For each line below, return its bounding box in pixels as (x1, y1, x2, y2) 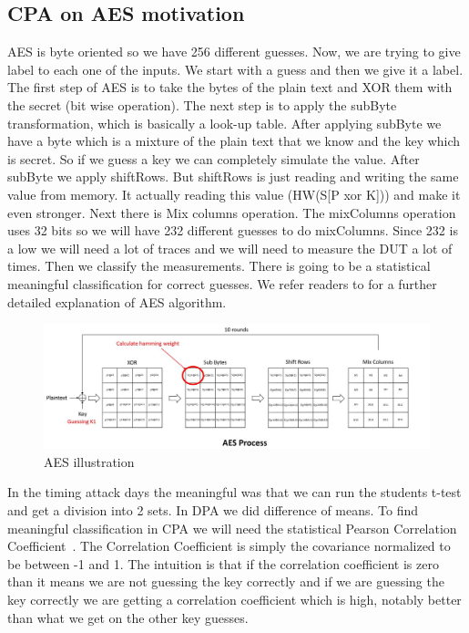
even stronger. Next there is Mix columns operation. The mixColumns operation (7, 202, 456, 222)
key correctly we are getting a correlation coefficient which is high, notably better (7, 589, 462, 608)
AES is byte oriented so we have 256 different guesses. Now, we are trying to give (7, 42, 461, 61)
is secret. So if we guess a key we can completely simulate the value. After (7, 149, 420, 168)
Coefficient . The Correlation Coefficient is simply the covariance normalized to (7, 536, 451, 555)
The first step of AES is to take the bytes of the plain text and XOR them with (7, 78, 453, 97)
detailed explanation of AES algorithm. (7, 292, 227, 311)
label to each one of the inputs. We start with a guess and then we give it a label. (7, 59, 464, 78)
